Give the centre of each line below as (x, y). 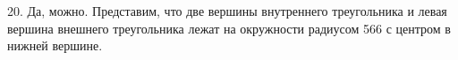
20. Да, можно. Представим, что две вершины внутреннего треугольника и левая (227, 11)
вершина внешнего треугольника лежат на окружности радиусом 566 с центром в (229, 28)
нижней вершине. (55, 45)
